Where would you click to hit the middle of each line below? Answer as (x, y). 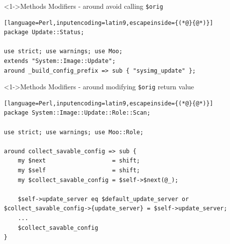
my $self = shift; (79, 171)
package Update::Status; (44, 32)
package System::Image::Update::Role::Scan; (77, 113)
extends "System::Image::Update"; (60, 61)
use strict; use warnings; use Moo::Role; (74, 132)
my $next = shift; (79, 161)
